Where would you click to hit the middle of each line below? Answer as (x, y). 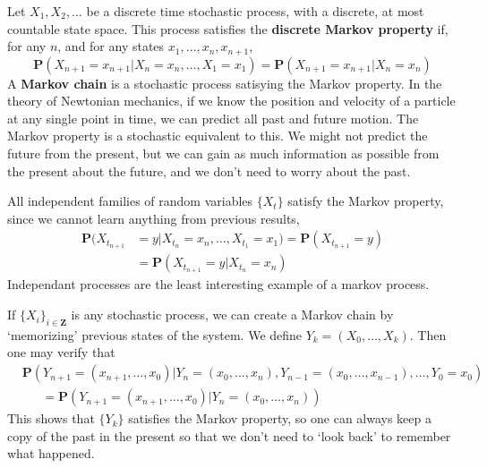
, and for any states (111, 46)
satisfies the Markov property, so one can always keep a (280, 418)
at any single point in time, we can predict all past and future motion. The (213, 118)
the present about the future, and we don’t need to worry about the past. (209, 170)
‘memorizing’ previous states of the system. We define (155, 334)
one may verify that (61, 352)
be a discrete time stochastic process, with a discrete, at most (255, 11)
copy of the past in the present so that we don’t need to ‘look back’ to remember (229, 435)
